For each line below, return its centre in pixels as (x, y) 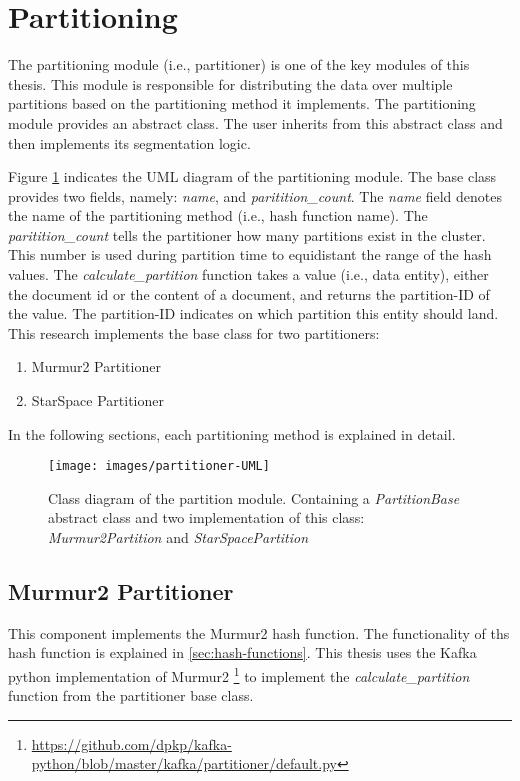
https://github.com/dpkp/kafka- (131, 743)
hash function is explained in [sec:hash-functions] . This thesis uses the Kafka (242, 652)
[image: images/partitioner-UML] (159, 466)
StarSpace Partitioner (97, 400)
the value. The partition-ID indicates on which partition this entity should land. (253, 313)
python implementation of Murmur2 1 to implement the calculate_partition (239, 674)
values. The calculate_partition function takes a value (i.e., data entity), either (248, 274)
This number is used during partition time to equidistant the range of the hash (250, 254)
